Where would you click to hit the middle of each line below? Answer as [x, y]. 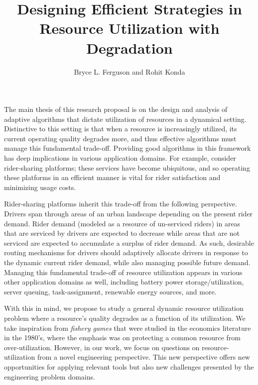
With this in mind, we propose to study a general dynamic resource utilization [124, 308]
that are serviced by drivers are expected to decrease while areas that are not [122, 233]
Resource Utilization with [129, 28]
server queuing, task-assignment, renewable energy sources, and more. [110, 291]
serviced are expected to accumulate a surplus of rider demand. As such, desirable [129, 242]
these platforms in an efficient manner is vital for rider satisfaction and [112, 177]
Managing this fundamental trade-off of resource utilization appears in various [123, 272]
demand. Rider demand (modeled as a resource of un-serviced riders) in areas [122, 223]
